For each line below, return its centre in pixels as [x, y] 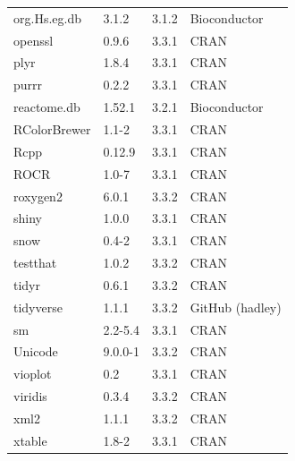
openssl [34, 40]
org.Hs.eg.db [47, 17]
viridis [30, 396]
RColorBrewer [52, 128]
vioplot [33, 374]
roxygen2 [38, 196]
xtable [30, 440]
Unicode [36, 351]
